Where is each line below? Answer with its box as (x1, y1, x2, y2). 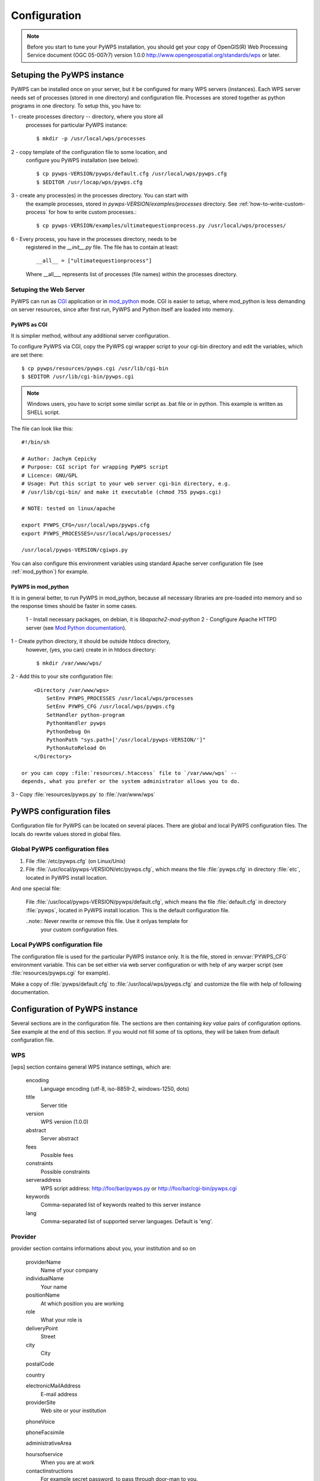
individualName (25, 1275, 64, 1282)
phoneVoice (25, 1418, 55, 1425)
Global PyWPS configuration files (11, 845, 109, 853)
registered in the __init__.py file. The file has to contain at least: (25, 243, 179, 251)
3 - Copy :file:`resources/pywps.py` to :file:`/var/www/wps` (11, 791, 155, 798)
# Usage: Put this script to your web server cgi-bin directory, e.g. (21, 480, 231, 487)
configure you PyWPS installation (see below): (25, 156, 139, 164)
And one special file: (11, 884, 62, 892)
